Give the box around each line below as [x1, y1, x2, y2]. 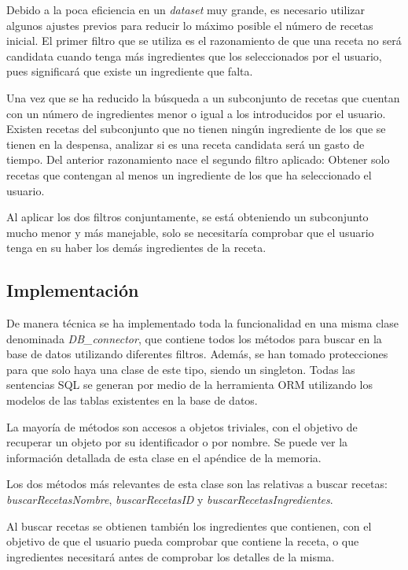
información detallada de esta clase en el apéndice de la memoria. [6, 449, 322, 465]
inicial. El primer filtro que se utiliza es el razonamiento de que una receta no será [6, 32, 402, 49]
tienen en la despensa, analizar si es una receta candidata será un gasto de [6, 135, 365, 152]
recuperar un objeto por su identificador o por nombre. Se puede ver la [6, 434, 348, 450]
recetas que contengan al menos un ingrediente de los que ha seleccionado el [6, 166, 372, 183]
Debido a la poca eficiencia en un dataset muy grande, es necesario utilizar [6, 2, 365, 17]
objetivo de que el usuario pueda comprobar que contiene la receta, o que [6, 533, 359, 550]
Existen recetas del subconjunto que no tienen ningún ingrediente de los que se [6, 120, 386, 137]
